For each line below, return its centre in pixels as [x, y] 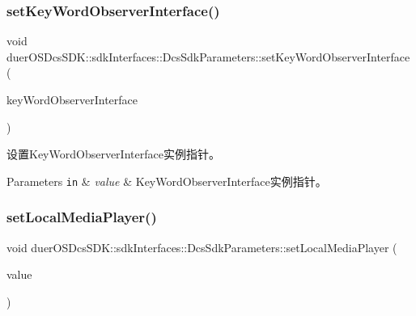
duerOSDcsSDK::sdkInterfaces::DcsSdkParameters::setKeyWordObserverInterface [208, 56]
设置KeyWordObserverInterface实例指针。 [113, 154]
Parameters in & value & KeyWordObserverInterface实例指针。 [167, 181]
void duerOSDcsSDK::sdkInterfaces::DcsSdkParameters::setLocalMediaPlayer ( [202, 247]
